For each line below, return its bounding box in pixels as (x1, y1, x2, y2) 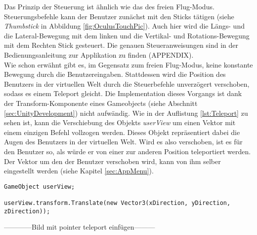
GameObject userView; (4, 183, 75, 190)
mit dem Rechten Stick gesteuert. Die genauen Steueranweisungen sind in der (4, 40, 238, 50)
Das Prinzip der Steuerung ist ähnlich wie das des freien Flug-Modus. (4, 1, 214, 11)
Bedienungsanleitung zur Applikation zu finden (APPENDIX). (4, 49, 194, 60)
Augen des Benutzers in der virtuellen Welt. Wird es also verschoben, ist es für (4, 136, 243, 147)
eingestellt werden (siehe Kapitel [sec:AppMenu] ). (4, 166, 154, 176)
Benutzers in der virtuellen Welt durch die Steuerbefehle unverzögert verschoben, (4, 78, 250, 89)
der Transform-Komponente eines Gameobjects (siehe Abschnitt (4, 98, 198, 108)
